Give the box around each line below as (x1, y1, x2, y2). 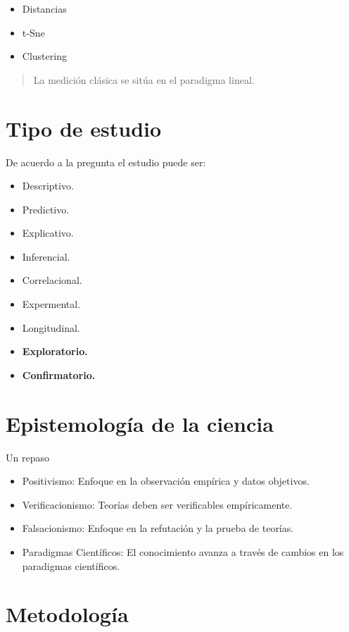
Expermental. (22, 297, 81, 311)
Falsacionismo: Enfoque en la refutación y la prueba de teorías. (22, 521, 294, 535)
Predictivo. (22, 202, 70, 216)
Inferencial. (22, 249, 70, 264)
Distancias (22, 1, 67, 16)
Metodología (6, 600, 129, 628)
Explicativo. (22, 225, 74, 240)
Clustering (22, 49, 67, 63)
